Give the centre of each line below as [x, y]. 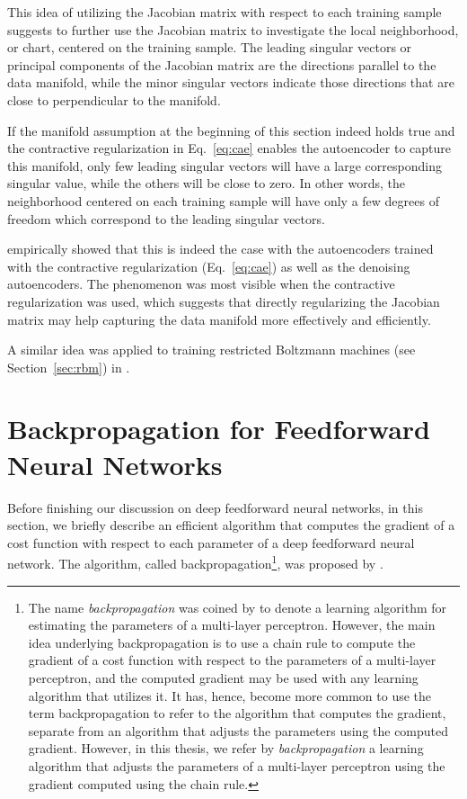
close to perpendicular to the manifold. [114, 99]
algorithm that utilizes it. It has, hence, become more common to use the [230, 695]
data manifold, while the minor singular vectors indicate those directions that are [231, 82]
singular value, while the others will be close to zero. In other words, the [207, 183]
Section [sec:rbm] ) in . [69, 367]
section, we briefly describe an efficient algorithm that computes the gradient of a [231, 525]
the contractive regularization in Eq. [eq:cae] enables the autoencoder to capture [229, 148]
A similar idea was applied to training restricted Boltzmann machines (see [211, 350]
